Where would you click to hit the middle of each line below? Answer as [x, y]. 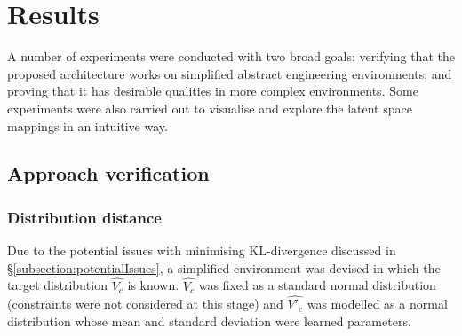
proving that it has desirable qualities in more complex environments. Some [213, 91]
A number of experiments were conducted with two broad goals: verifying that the [231, 56]
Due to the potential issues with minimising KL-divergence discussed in [202, 250]
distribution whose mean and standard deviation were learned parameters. [209, 320]
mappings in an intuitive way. [88, 125]
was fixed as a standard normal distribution [317, 285]
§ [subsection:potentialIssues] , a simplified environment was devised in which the [224, 267]
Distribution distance [84, 217]
